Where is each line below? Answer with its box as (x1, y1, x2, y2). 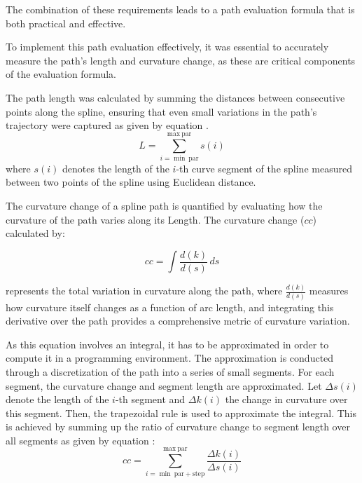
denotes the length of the (62, 161, 169, 175)
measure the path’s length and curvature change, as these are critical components (6, 53, 356, 67)
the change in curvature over (225, 392, 348, 407)
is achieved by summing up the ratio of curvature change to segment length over (6, 419, 350, 434)
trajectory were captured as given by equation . (6, 118, 209, 132)
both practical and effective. (6, 15, 126, 30)
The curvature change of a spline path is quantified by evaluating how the (6, 198, 323, 213)
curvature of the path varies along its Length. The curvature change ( (6, 212, 305, 226)
